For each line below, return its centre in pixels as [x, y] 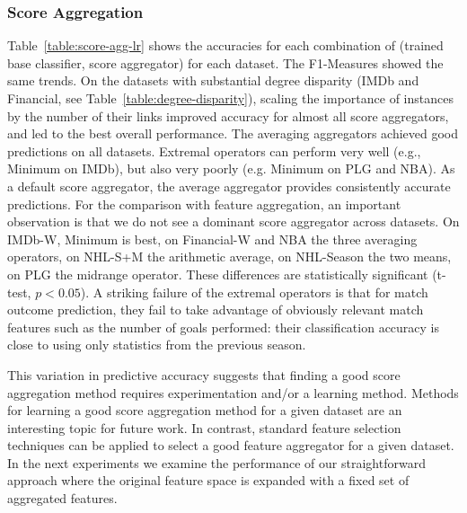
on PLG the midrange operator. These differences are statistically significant [218, 274]
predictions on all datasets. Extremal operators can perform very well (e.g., [214, 150]
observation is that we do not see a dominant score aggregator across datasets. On [233, 221]
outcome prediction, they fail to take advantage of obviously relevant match [216, 310]
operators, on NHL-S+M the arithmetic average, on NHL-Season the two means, [229, 256]
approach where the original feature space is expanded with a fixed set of [208, 480]
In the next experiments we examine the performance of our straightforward [216, 462]
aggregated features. [62, 498]
